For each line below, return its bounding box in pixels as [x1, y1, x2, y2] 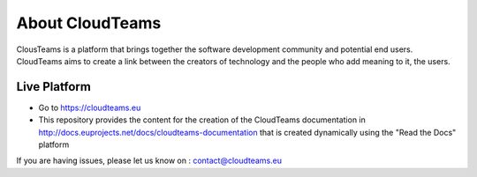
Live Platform [16, 79, 92, 94]
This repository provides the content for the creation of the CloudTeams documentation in [38, 114, 366, 125]
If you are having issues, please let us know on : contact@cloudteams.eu [16, 155, 283, 166]
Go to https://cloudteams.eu [38, 102, 141, 113]
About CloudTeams [16, 13, 162, 33]
